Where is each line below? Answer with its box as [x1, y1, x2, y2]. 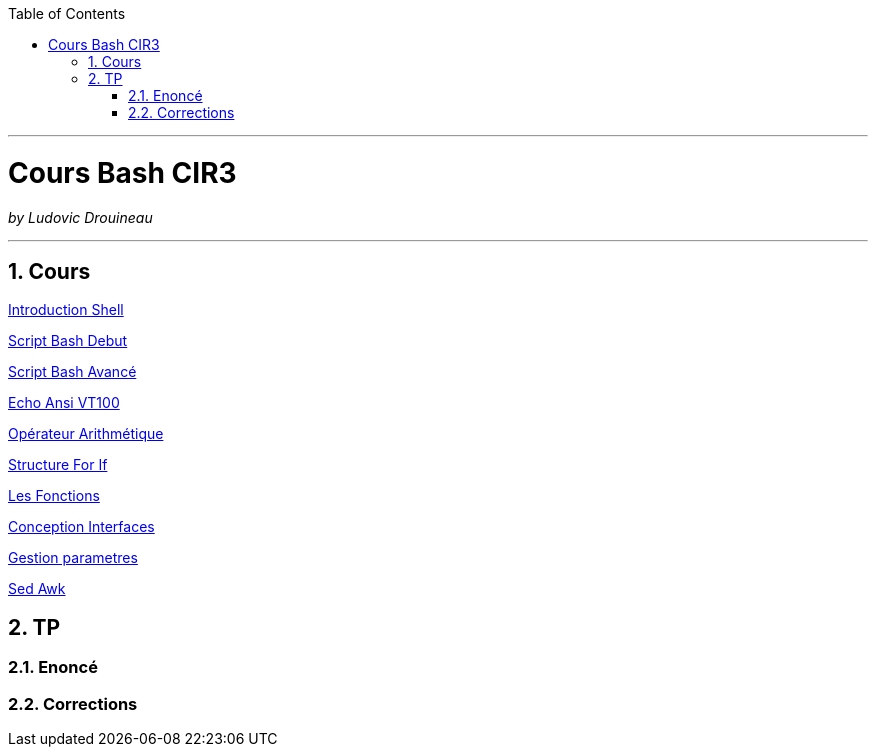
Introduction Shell [8, 301, 124, 319]
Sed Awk [8, 580, 66, 598]
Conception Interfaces [8, 518, 155, 536]
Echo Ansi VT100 [8, 394, 120, 412]
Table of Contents [8, 5, 126, 22]
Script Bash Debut [8, 332, 128, 350]
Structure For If [8, 456, 108, 474]
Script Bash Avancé [8, 363, 137, 381]
